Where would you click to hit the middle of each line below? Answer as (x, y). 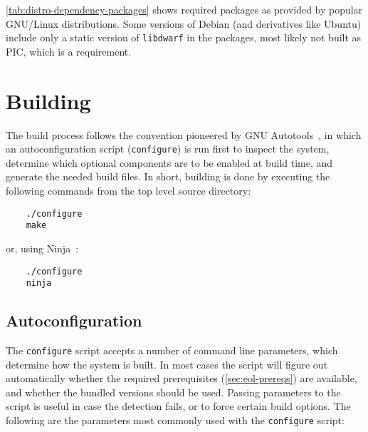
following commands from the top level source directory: (128, 190)
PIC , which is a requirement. (69, 51)
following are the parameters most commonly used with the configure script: (175, 420)
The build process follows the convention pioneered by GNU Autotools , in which (184, 134)
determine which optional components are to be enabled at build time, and (169, 162)
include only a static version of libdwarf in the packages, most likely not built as (184, 37)
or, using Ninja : (42, 248)
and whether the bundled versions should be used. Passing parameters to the (173, 392)
